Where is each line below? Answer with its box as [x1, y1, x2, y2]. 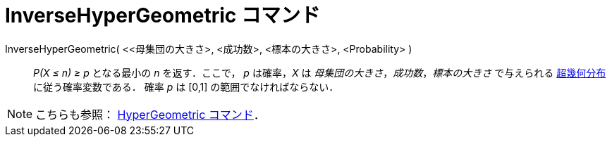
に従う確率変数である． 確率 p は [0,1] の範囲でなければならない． [33, 80, 339, 93]
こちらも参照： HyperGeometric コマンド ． [35, 107, 265, 122]
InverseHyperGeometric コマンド [5, 4, 320, 27]
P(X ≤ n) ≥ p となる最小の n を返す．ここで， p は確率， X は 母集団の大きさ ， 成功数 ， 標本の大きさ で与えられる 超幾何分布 [33, 66, 606, 79]
